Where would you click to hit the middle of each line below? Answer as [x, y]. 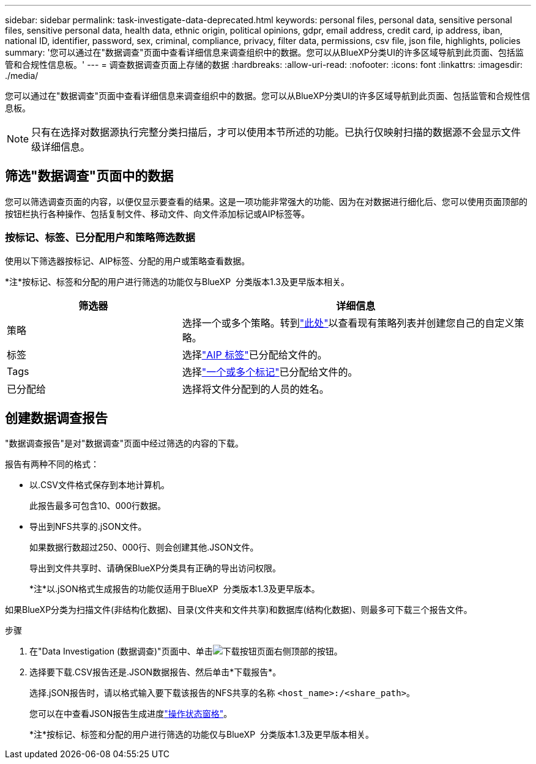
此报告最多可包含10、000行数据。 [98, 506]
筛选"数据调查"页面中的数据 [89, 176]
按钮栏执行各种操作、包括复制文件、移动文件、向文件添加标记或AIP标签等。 [158, 213]
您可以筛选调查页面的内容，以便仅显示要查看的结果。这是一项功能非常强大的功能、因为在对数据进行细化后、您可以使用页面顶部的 [266, 201]
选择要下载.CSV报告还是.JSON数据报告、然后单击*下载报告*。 [155, 672]
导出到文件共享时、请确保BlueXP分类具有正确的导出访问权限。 [155, 568]
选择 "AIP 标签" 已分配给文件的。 [255, 354]
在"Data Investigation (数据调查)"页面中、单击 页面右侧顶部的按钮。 [186, 651]
